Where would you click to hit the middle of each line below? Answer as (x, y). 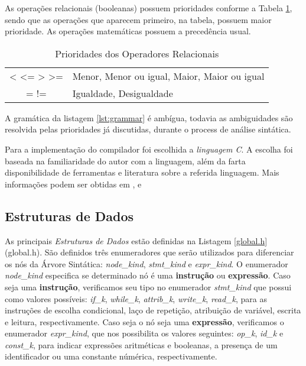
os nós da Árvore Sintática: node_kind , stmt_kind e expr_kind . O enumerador (147, 263)
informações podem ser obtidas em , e (73, 184)
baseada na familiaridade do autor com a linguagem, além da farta (125, 161)
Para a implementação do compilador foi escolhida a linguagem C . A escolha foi (149, 149)
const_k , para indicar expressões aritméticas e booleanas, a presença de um (141, 344)
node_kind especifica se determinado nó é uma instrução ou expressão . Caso (148, 275)
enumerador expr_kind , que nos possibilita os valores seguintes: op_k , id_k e (144, 333)
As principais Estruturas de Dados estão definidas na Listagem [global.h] (136, 240)
